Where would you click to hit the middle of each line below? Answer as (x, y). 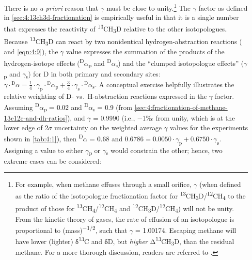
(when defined (220, 184)
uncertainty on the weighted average (108, 127)
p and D (100, 63)
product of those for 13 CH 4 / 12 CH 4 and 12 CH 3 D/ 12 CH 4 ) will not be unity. (125, 208)
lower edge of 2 (26, 127)
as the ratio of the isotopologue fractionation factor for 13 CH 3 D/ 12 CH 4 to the (130, 196)
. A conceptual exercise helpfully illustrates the (165, 84)
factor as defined (223, 8)
